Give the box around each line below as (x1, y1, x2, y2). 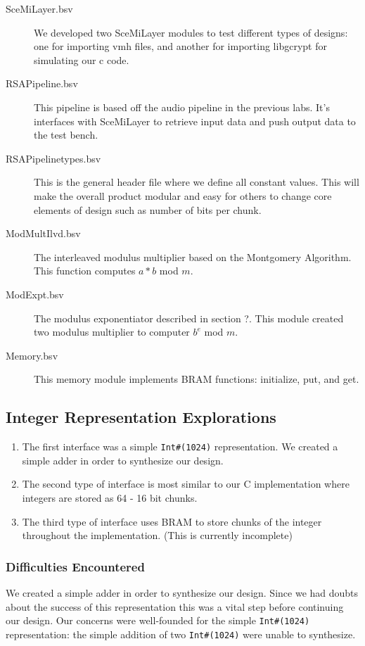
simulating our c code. (34, 52, 129, 67)
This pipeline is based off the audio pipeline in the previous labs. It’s (34, 99, 330, 114)
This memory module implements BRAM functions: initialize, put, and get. (34, 372, 359, 386)
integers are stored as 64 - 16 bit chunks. (22, 490, 198, 505)
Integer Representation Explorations (6, 406, 276, 428)
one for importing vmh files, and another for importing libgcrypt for (34, 39, 327, 53)
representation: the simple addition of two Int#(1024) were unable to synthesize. (6, 626, 356, 641)
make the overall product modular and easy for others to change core (34, 188, 332, 203)
